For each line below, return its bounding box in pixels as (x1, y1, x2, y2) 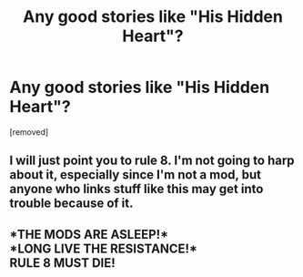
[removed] (9, 126, 49, 138)
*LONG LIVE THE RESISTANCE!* (9, 241, 198, 256)
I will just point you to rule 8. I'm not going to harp (9, 153, 295, 169)
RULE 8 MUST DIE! (9, 255, 116, 271)
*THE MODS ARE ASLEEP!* (9, 226, 169, 242)
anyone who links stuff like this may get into (9, 181, 264, 197)
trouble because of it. (9, 196, 134, 211)
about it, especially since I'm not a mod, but (9, 167, 262, 183)
